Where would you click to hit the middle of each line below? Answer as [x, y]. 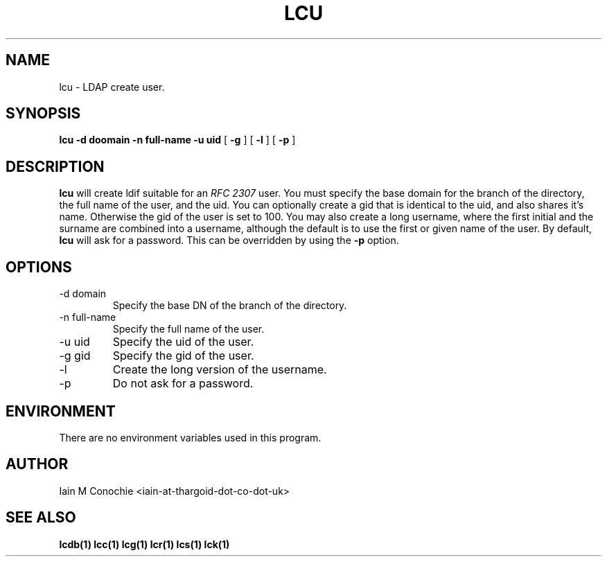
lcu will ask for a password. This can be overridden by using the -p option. [229, 240]
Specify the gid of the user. [183, 356]
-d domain [83, 294]
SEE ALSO [41, 518]
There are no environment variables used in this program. [190, 437]
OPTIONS [39, 267]
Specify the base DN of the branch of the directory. [230, 306]
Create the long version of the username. [220, 370]
